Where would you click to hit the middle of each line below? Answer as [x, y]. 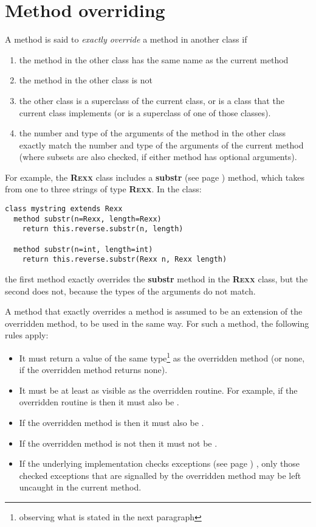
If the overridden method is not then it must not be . [118, 443]
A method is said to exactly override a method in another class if [126, 39]
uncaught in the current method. [80, 487]
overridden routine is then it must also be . [99, 402]
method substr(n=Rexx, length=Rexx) [88, 219]
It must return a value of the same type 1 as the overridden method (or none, [162, 357]
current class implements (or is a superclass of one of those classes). [145, 112]
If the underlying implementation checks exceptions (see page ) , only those [159, 463]
